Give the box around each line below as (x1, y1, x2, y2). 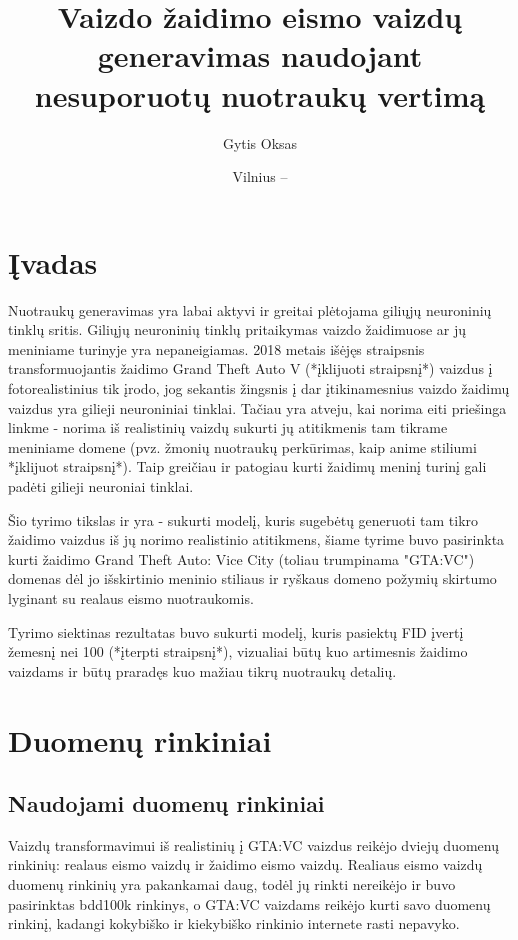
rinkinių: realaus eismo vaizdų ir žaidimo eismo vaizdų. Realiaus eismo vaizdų (8, 854, 483, 875)
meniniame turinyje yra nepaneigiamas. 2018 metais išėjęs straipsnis (8, 338, 425, 359)
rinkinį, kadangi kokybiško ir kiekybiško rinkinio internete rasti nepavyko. (8, 913, 460, 934)
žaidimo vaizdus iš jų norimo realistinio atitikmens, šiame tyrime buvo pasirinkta (8, 529, 505, 550)
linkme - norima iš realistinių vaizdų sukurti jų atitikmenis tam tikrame (8, 417, 448, 438)
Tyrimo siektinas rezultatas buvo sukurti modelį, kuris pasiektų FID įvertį (8, 621, 464, 642)
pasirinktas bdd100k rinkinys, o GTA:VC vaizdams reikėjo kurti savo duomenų (8, 893, 491, 914)
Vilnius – (232, 166, 288, 187)
